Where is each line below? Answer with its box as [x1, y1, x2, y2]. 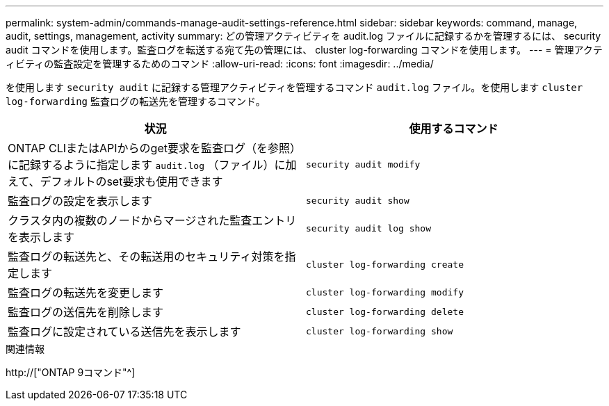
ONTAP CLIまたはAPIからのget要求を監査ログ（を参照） [8, 141, 301, 155]
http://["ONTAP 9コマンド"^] [6, 366, 136, 378]
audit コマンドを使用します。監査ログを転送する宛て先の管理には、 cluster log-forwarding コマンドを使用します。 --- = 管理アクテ [6, 44, 603, 56]
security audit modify [306, 159, 421, 170]
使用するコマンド [409, 122, 498, 136]
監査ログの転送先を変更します [8, 286, 164, 300]
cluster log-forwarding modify [306, 286, 464, 298]
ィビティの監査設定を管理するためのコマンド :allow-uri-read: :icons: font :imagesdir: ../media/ [6, 58, 434, 70]
